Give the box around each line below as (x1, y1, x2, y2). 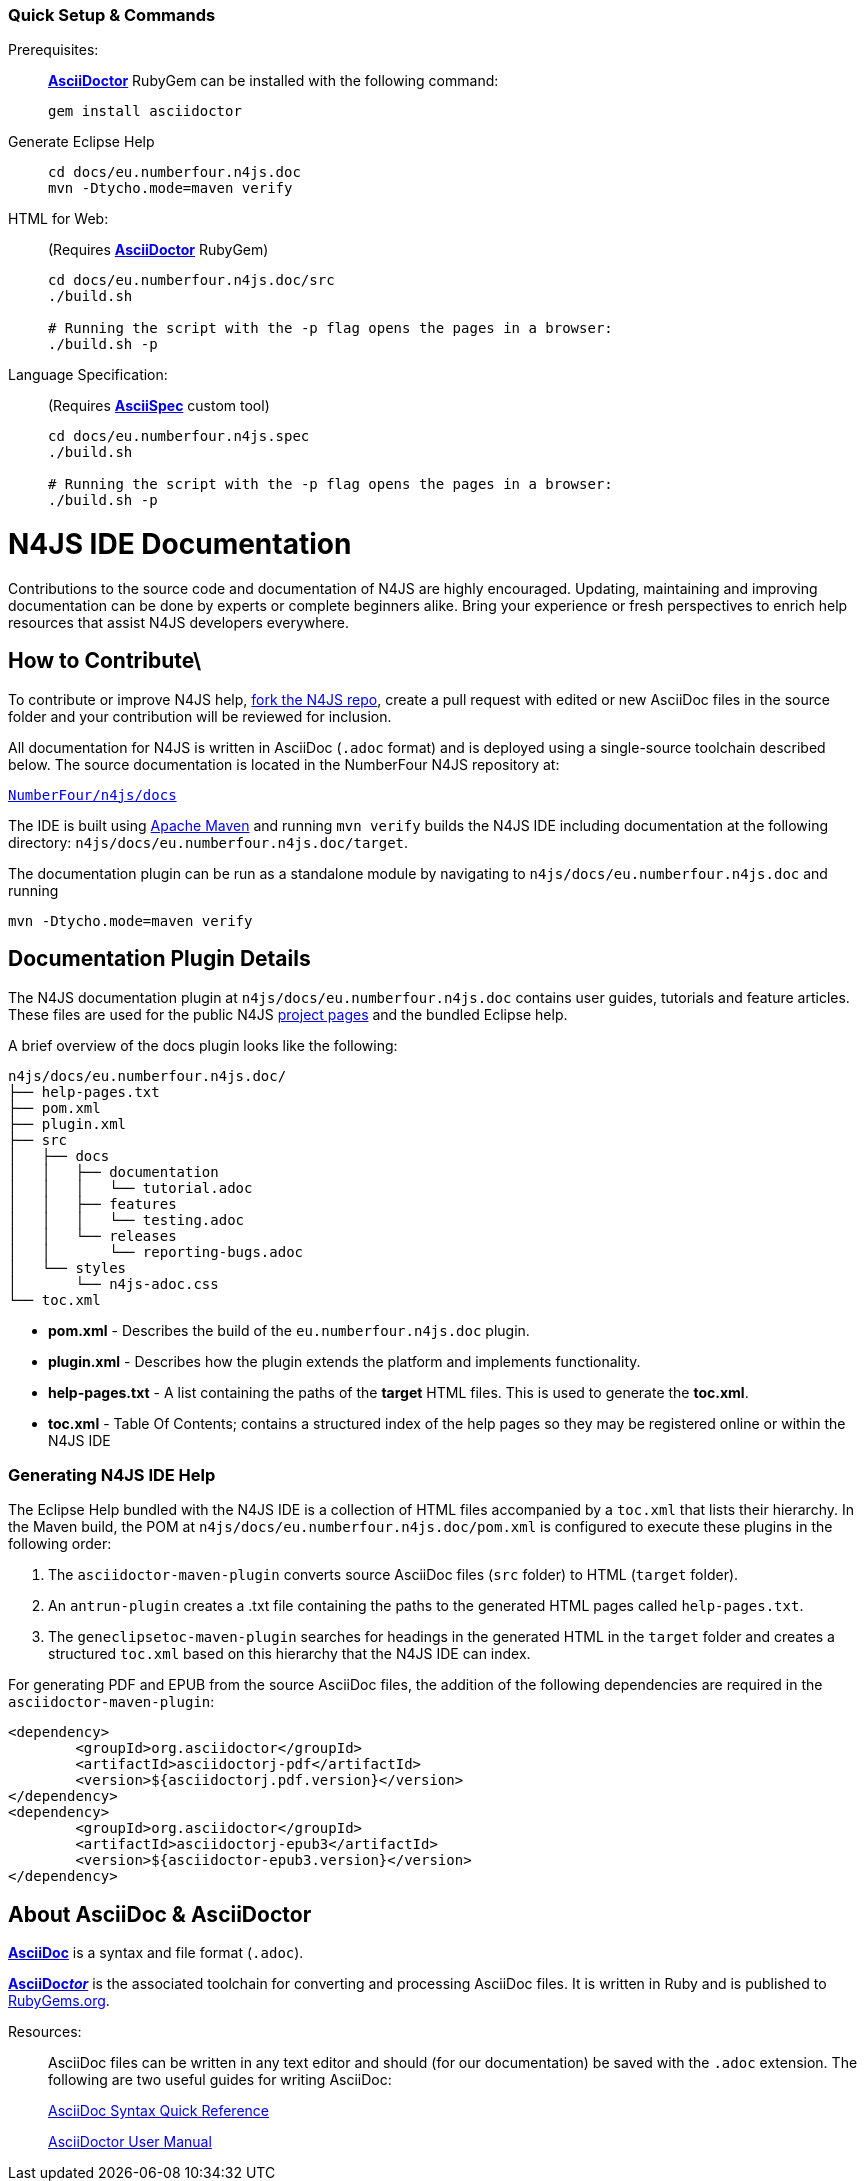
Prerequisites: (8, 41, 99, 59)
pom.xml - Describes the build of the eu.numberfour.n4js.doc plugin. (48, 1321, 530, 1339)
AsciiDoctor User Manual (48, 2133, 212, 2151)
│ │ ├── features (8, 1195, 177, 1212)
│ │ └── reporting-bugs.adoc (8, 1243, 304, 1260)
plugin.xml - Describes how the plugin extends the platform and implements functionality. (48, 1352, 641, 1370)
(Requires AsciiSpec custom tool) (48, 397, 270, 415)
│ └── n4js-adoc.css (8, 1275, 219, 1292)
